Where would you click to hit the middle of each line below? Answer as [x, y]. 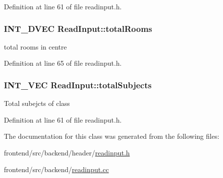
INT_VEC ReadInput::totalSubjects [78, 85]
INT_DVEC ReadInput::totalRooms [78, 28]
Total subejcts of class [37, 103]
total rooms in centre [35, 46]
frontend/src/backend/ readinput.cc [56, 169]
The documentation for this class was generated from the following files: [112, 136]
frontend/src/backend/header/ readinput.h [67, 153]
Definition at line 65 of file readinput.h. [63, 63]
